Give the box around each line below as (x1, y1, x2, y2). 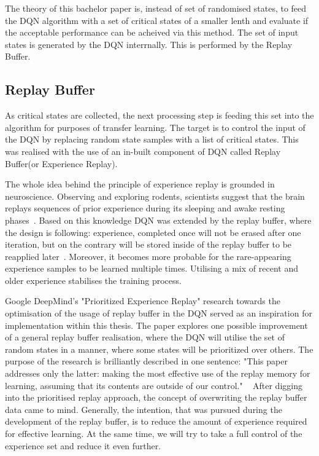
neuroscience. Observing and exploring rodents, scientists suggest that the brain (5, 189, 305, 202)
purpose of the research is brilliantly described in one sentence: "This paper (5, 355, 288, 368)
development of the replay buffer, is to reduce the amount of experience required (5, 415, 307, 428)
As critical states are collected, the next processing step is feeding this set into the (5, 109, 314, 122)
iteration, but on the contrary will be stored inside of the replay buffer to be (5, 238, 292, 251)
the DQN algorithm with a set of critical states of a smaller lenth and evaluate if (5, 14, 309, 26)
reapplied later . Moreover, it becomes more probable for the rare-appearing (5, 250, 291, 262)
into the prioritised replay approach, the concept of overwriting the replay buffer (5, 391, 307, 404)
